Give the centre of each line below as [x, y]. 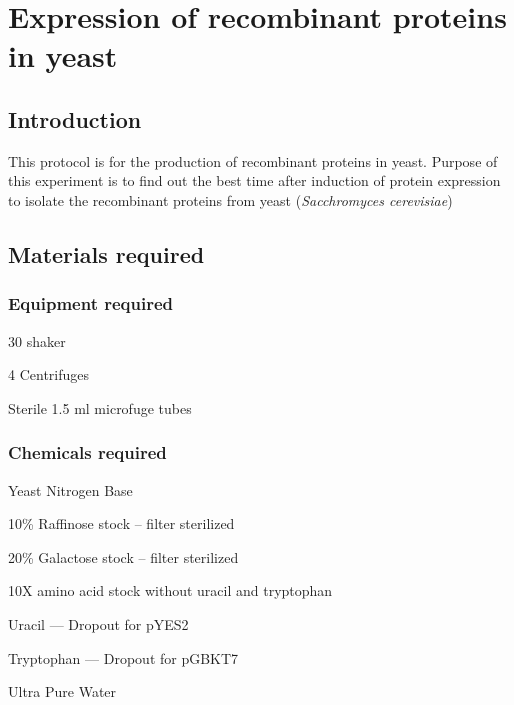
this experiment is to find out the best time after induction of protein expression [254, 180]
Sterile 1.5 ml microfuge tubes [100, 407]
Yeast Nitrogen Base [70, 489]
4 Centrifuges [49, 374]
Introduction [75, 118]
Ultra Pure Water [62, 691]
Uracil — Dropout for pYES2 [98, 623]
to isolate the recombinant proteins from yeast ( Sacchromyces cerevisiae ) [230, 199]
